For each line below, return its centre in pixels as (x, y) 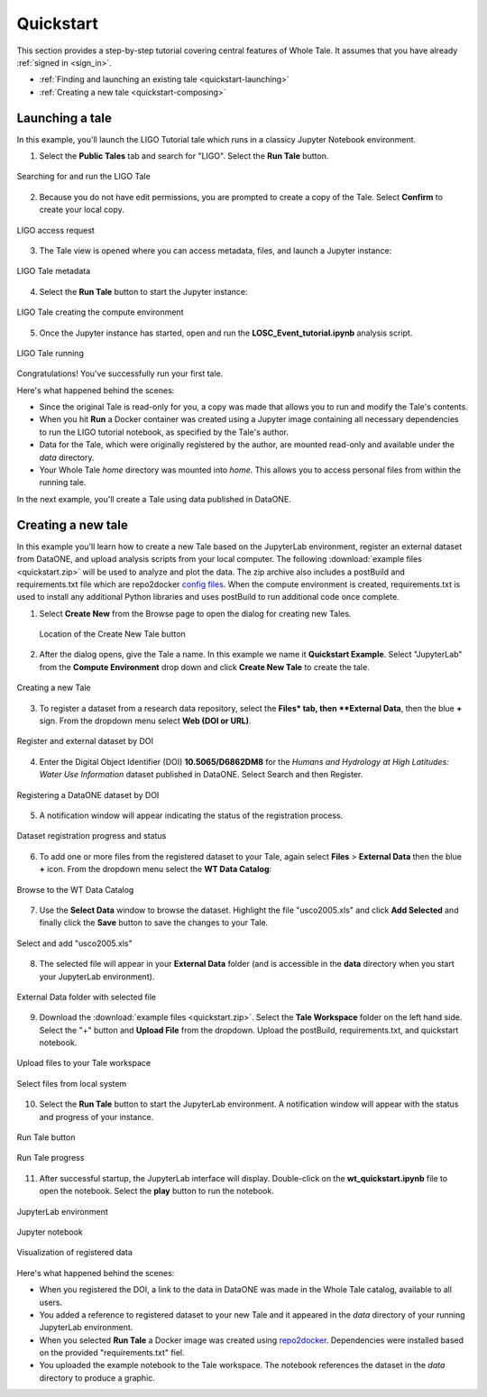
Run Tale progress (51, 1158)
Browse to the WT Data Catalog (75, 889)
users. (51, 1302)
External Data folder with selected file (87, 997)
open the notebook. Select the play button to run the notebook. (156, 1191)
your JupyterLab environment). (97, 976)
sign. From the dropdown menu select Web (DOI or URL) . (145, 721)
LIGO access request (55, 230)
